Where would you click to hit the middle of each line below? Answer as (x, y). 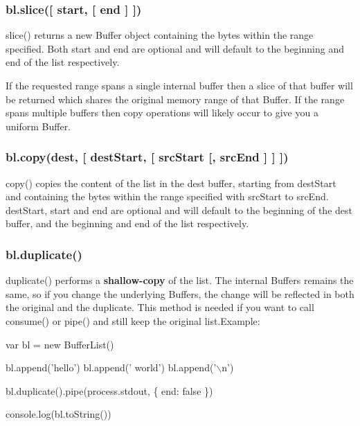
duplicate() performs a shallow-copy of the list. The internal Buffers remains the (180, 280)
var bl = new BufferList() (60, 344)
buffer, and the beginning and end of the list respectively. (127, 223)
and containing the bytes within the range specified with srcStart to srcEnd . (167, 196)
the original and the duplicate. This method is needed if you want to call (160, 307)
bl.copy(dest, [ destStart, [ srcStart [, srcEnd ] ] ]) (147, 157)
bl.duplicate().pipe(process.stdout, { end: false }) (109, 390)
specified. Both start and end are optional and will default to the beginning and (175, 48)
